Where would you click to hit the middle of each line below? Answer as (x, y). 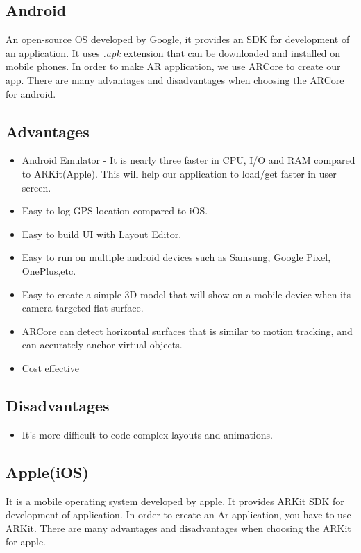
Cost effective (50, 367)
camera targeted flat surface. (83, 308)
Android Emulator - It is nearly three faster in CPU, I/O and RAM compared (188, 160)
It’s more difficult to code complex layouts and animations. (147, 434)
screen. (36, 187)
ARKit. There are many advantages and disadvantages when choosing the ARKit (178, 528)
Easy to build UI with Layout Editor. (102, 233)
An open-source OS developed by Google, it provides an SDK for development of (178, 39)
